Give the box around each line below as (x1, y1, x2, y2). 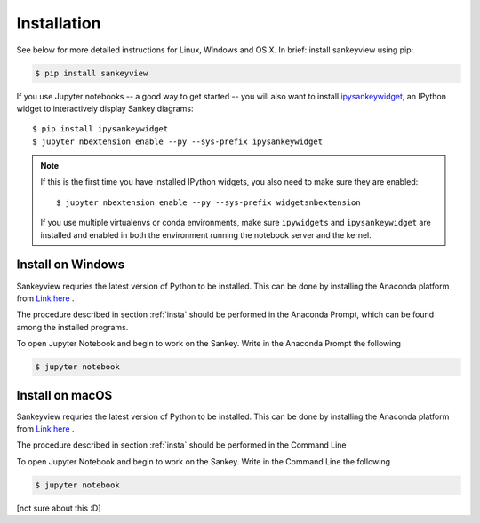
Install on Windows (16, 258, 124, 273)
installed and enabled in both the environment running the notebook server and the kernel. (40, 229, 372, 240)
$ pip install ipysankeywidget (32, 124, 169, 134)
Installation (16, 13, 101, 33)
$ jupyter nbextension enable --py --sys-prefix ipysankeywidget (32, 136, 324, 147)
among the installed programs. (16, 321, 129, 332)
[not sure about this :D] (16, 503, 101, 513)
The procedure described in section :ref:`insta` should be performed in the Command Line (16, 440, 347, 450)
